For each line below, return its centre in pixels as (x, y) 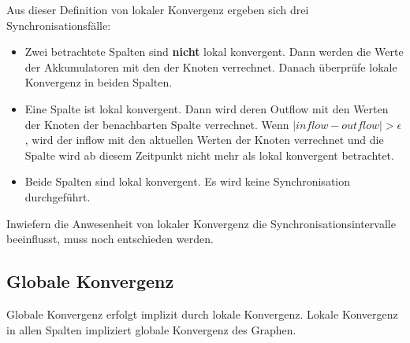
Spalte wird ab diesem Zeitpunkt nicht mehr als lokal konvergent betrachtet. (209, 155)
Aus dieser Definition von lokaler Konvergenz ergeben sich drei (158, 9)
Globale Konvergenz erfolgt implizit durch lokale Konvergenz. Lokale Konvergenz (202, 313)
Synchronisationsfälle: (59, 25)
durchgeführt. (58, 196)
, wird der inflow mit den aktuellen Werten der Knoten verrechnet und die (204, 140)
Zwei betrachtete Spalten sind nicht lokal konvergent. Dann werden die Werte (214, 52)
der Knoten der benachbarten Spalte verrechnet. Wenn (157, 124)
